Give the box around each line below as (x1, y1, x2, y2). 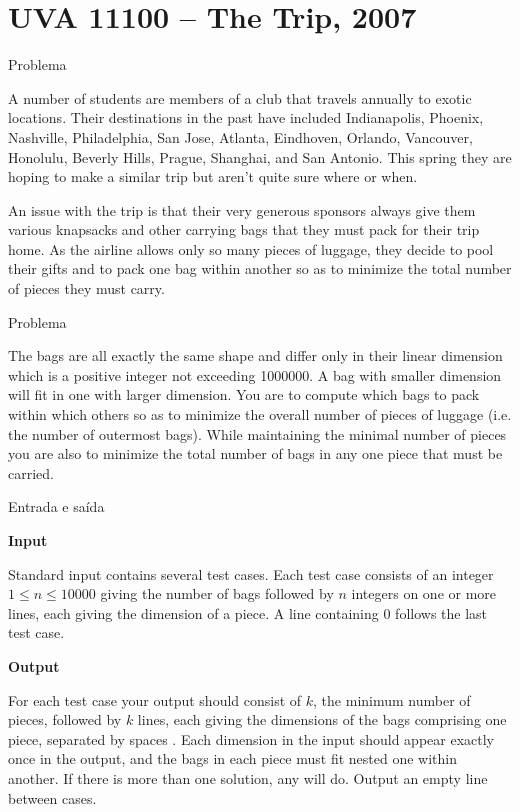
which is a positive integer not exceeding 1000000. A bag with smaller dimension (8, 364, 502, 385)
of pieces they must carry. (8, 278, 165, 299)
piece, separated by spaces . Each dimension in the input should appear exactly (8, 728, 494, 749)
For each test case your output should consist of (8, 689, 302, 710)
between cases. (8, 787, 97, 808)
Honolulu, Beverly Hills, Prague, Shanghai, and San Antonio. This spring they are (8, 146, 512, 167)
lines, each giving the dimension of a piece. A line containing (8, 602, 379, 623)
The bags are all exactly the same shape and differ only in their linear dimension (8, 345, 503, 366)
